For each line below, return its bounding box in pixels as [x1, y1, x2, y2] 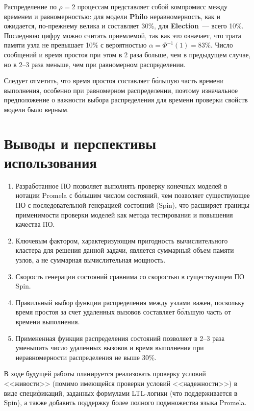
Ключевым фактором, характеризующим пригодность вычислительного [15, 235, 228, 245]
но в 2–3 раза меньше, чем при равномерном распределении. [4, 59, 186, 69]
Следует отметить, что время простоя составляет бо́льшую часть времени [4, 75, 224, 86]
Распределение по [4, 1, 57, 11]
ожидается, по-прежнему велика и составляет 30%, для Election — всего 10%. [4, 21, 244, 31]
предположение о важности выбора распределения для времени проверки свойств [4, 95, 248, 105]
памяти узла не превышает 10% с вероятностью [4, 40, 147, 50]
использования [4, 152, 97, 172]
